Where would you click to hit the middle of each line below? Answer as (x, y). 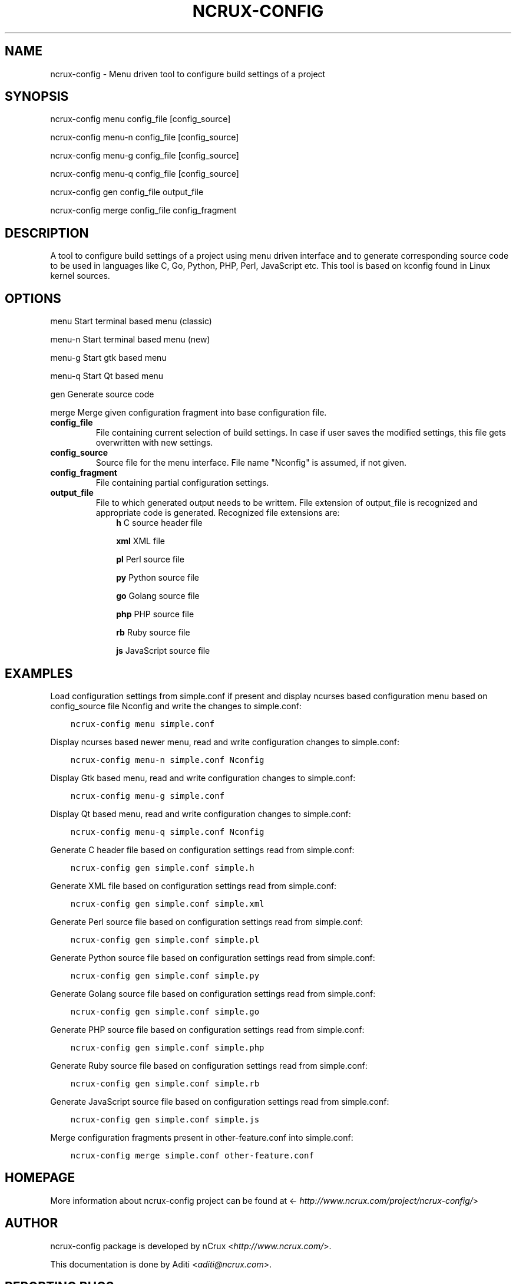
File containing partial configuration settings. (182, 483)
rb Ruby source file (153, 633)
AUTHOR (32, 1223)
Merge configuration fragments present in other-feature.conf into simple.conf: (202, 1137)
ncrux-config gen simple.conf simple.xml (167, 903)
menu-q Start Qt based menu (107, 376)
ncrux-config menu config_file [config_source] (140, 119)
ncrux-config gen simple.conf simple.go (165, 1011)
